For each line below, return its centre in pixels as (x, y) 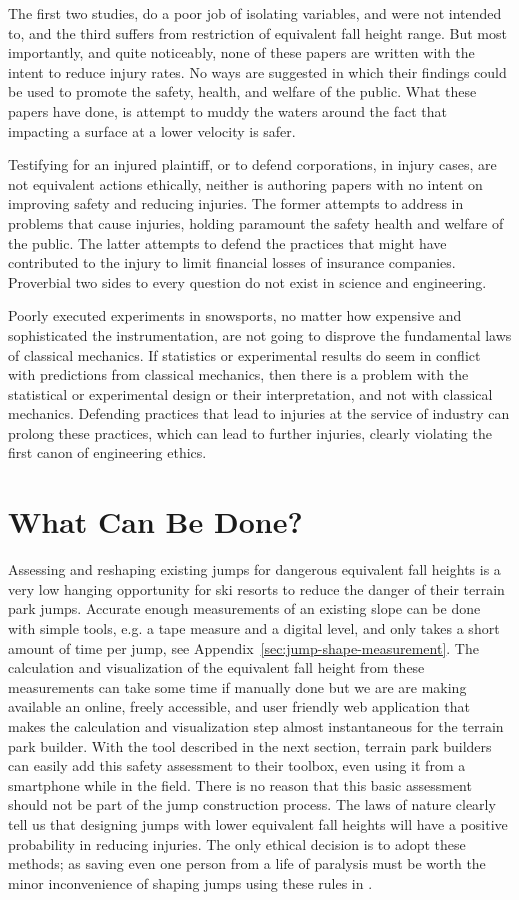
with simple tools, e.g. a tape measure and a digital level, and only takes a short (254, 627)
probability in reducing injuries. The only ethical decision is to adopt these (237, 843)
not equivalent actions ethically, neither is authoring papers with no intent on (245, 183)
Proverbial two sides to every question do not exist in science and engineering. (247, 281)
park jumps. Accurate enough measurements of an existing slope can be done (244, 608)
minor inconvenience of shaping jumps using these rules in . (190, 882)
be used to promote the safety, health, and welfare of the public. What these (242, 91)
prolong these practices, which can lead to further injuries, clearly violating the (250, 432)
